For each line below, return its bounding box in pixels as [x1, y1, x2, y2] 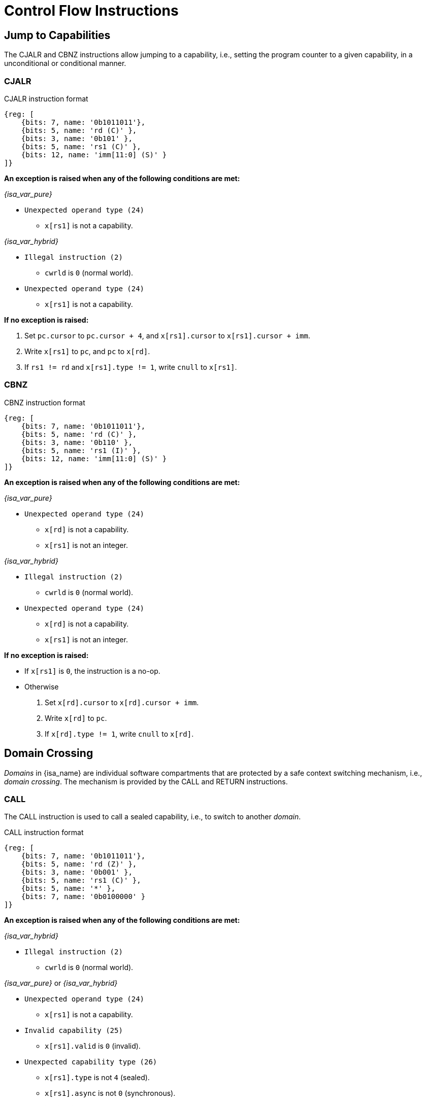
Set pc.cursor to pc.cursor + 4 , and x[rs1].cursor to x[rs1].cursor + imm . [24, 331, 310, 340]
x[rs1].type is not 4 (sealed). [45, 1073, 150, 1082]
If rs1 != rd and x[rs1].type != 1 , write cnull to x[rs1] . [24, 362, 237, 371]
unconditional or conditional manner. [4, 59, 126, 68]
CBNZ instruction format [4, 398, 85, 407]
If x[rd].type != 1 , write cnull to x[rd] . [45, 729, 194, 738]
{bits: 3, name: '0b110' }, [21, 438, 133, 446]
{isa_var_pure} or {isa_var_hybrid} [4, 979, 118, 988]
